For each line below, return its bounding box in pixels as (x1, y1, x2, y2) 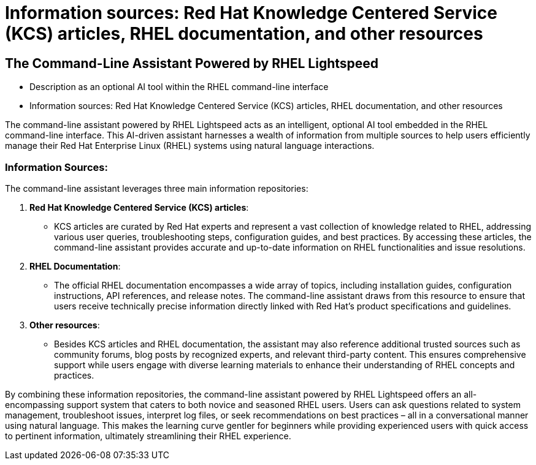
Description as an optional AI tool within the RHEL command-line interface (29, 81, 329, 93)
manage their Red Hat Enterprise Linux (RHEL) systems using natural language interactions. (5, 140, 375, 151)
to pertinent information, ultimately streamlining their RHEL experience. (5, 430, 291, 441)
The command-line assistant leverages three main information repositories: (5, 183, 308, 194)
